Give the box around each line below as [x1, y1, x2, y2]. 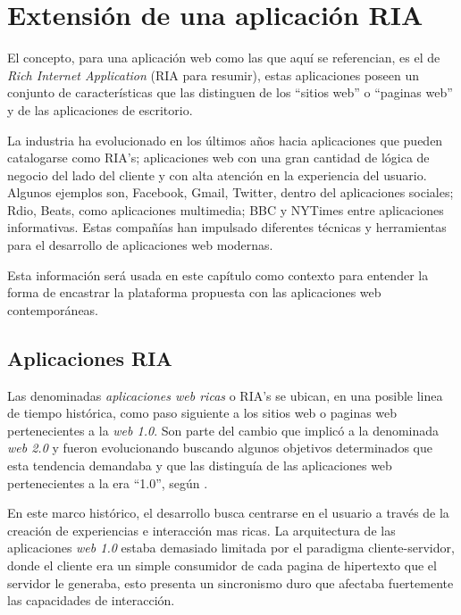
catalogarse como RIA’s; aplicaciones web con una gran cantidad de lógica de [7, 148, 430, 167]
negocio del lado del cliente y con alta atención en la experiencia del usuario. [7, 165, 427, 184]
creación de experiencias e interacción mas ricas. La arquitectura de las [7, 520, 396, 539]
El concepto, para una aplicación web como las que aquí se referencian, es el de [7, 48, 440, 67]
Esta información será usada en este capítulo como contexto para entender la [7, 265, 429, 284]
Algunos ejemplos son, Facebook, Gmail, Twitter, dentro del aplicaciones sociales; [7, 183, 454, 202]
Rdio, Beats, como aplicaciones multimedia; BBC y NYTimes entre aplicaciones [7, 200, 444, 219]
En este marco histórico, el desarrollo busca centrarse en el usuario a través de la [7, 503, 449, 522]
